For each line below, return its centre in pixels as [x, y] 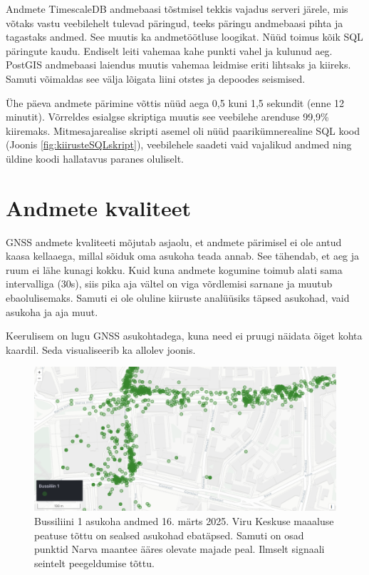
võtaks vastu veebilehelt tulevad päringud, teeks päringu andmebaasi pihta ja [175, 22]
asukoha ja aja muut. [52, 311]
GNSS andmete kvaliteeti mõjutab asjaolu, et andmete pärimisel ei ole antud [174, 241]
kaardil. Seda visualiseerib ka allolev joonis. [101, 349]
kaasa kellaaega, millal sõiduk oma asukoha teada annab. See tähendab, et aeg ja [183, 256]
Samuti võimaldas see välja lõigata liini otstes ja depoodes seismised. [156, 78]
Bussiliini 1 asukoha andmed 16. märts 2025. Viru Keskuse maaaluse [184, 521]
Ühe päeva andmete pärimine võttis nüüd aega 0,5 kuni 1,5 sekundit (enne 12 [175, 102]
